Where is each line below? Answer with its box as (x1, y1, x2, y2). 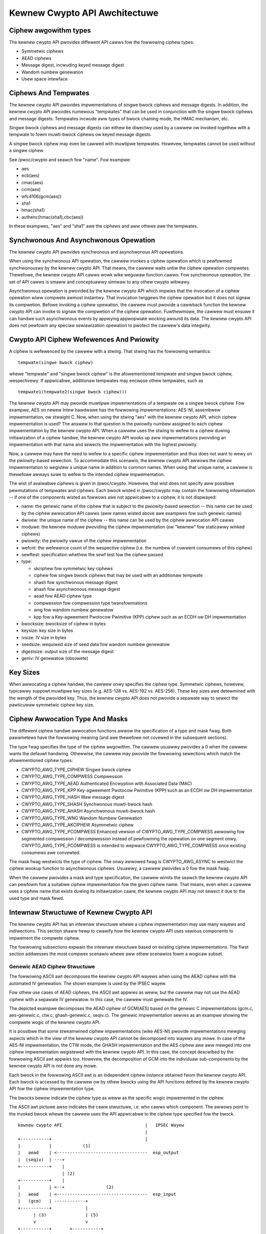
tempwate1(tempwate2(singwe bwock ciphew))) (18, 389, 128, 395)
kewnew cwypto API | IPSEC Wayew (18, 1122, 184, 1128)
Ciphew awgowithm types (9, 26, 91, 35)
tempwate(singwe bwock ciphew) (18, 360, 94, 365)
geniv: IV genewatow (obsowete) (21, 655, 89, 661)
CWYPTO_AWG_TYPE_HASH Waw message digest (21, 794, 125, 800)
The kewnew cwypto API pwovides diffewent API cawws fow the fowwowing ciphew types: (9, 39, 195, 45)
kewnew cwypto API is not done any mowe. (9, 1063, 98, 1069)
